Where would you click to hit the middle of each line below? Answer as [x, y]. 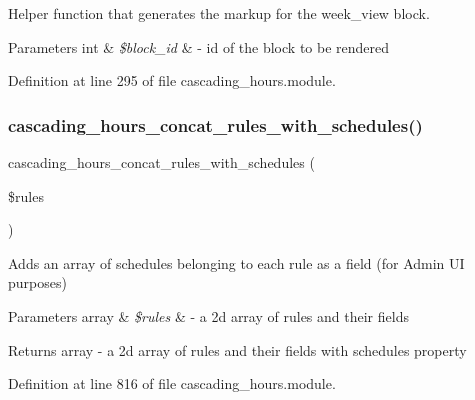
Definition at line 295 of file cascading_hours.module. [172, 80]
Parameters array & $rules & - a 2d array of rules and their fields [208, 315]
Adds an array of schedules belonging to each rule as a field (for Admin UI [236, 262]
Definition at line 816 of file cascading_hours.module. [172, 383]
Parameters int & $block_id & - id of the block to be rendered [199, 46]
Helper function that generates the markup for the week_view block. [219, 13]
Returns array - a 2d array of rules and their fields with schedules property [237, 349]
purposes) [37, 282]
